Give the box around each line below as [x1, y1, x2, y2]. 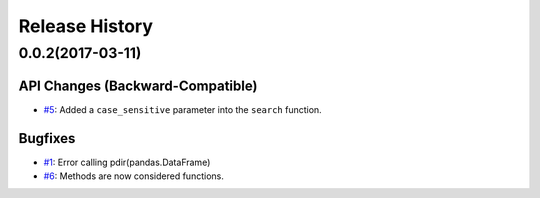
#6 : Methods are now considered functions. [43, 170, 224, 182]
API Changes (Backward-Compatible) [18, 77, 258, 94]
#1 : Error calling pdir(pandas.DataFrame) [43, 156, 211, 168]
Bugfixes [18, 130, 76, 147]
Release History [18, 15, 154, 37]
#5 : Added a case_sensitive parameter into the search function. [43, 103, 322, 115]
